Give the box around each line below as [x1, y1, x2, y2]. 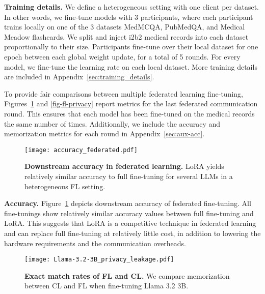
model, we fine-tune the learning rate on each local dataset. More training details [4, 61, 257, 72]
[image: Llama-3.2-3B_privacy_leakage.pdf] [24, 256, 174, 263]
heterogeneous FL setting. [24, 181, 105, 191]
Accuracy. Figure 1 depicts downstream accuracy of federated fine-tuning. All [4, 198, 251, 209]
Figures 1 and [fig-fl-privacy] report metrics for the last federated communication [4, 98, 258, 109]
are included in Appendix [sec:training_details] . [4, 71, 154, 82]
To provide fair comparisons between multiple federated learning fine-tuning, [4, 88, 243, 99]
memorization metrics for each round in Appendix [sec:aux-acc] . [4, 128, 205, 139]
